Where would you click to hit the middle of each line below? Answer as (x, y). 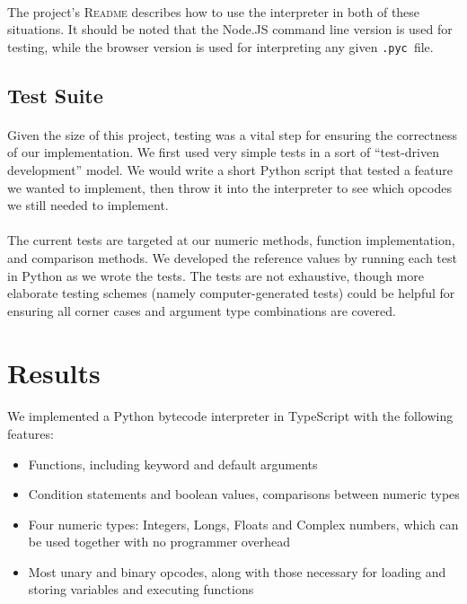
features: (31, 433)
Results (54, 372)
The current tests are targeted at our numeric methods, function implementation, (231, 240)
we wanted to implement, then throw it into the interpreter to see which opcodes (229, 187)
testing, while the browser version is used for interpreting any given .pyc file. (220, 46)
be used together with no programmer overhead (159, 542)
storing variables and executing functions (141, 589)
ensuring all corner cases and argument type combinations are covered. (202, 310)
